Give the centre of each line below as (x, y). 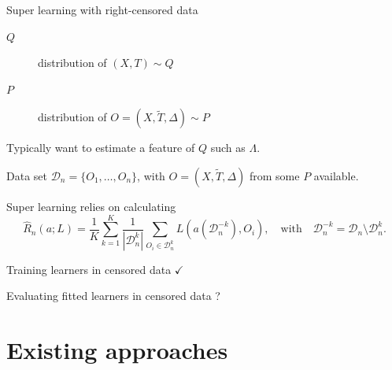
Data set (27, 175)
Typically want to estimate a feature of (101, 148)
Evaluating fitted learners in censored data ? (113, 296)
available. (336, 175)
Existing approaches (117, 350)
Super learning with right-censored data (102, 9)
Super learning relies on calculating (91, 206)
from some (274, 175)
